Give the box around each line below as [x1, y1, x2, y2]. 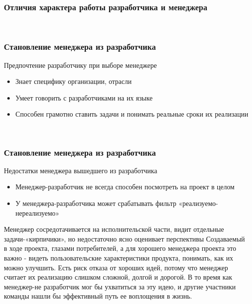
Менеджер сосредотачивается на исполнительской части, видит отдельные [4, 224, 224, 234]
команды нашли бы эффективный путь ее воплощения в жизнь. [4, 291, 192, 301]
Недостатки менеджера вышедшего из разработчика [4, 165, 157, 175]
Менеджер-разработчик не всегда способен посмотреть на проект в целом [15, 182, 235, 192]
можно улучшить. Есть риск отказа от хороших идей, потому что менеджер [4, 262, 228, 272]
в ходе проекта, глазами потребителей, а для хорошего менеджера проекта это [4, 243, 236, 253]
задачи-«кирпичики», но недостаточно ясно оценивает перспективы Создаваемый [4, 233, 245, 243]
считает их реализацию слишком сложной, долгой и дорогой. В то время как [4, 272, 233, 282]
